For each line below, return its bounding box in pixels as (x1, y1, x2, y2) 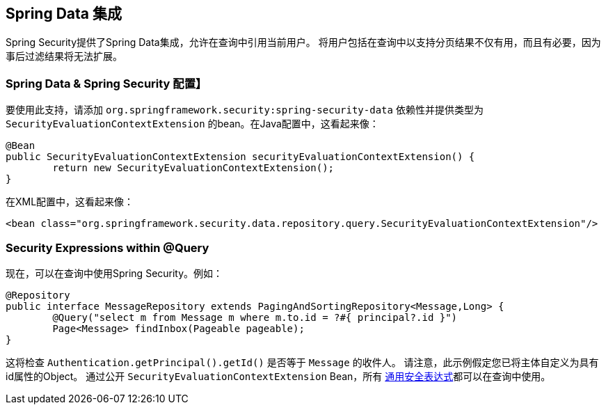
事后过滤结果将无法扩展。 (6, 50, 122, 63)
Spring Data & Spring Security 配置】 (6, 76, 207, 90)
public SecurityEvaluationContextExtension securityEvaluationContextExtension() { (6, 151, 475, 163)
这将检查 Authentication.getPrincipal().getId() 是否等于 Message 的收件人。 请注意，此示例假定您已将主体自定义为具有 (6, 356, 599, 368)
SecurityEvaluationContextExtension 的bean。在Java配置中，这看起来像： (6, 118, 379, 130)
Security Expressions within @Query (6, 240, 209, 255)
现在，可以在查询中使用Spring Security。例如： (6, 267, 223, 279)
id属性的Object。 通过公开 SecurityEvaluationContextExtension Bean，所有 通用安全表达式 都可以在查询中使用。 (6, 370, 551, 382)
